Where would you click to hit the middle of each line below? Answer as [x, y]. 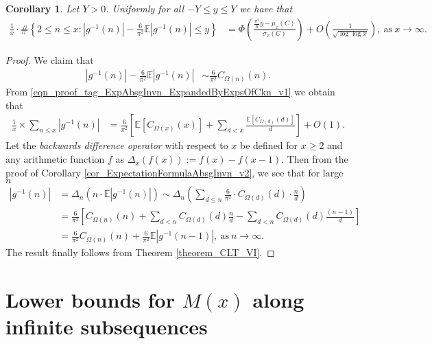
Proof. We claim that [50, 59]
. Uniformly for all [145, 8]
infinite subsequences [107, 326]
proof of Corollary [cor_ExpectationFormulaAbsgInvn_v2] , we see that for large [175, 172]
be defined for [269, 145]
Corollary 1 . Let [43, 8]
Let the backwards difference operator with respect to [117, 145]
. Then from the [315, 159]
